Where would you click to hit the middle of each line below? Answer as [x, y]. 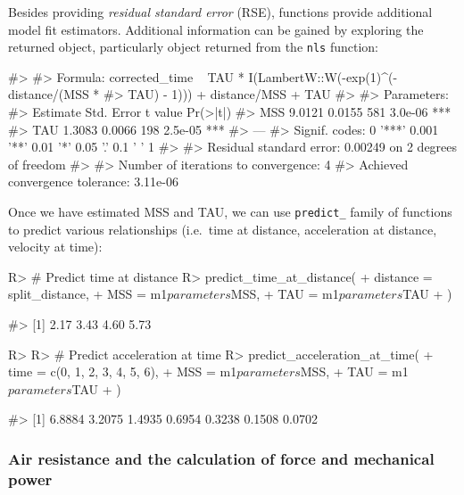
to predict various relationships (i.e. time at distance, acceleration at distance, [223, 229]
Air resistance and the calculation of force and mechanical [221, 458]
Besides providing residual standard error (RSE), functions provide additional [220, 12]
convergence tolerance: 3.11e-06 [93, 181]
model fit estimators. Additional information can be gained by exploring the [216, 29]
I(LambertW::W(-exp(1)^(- [323, 76]
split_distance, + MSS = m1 [88, 294]
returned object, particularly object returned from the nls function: [194, 47]
